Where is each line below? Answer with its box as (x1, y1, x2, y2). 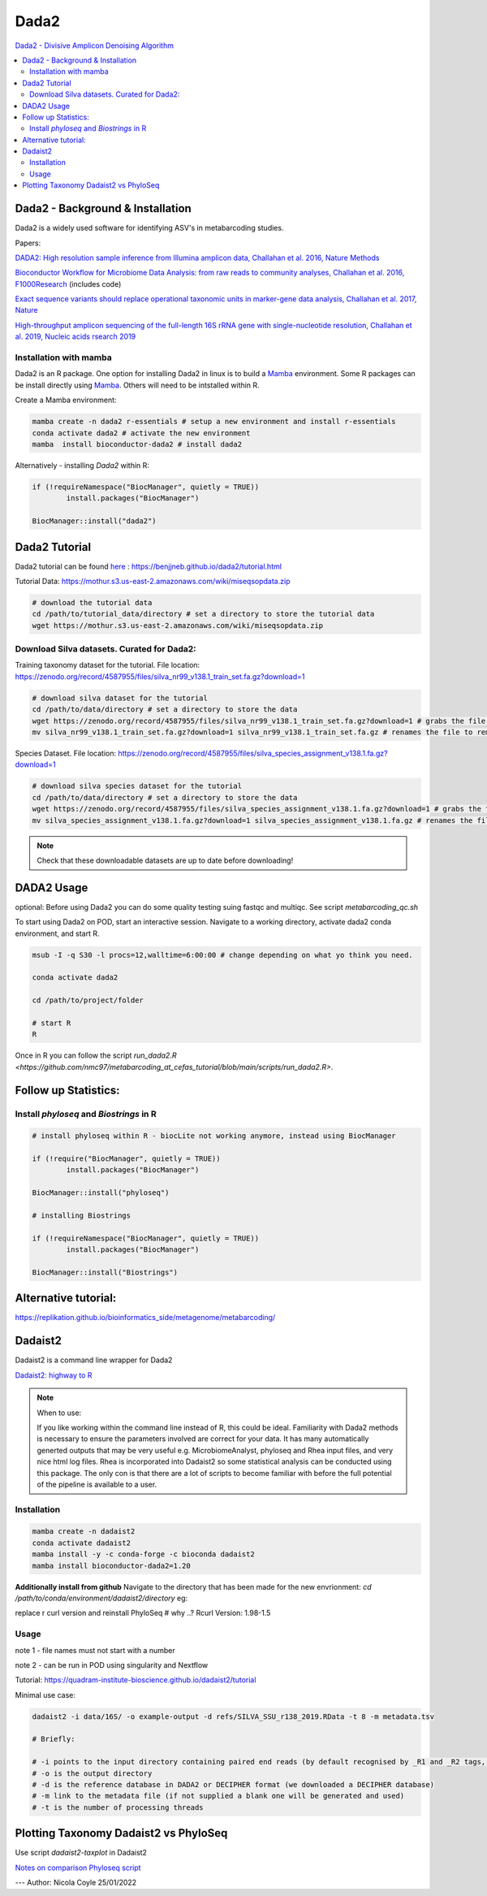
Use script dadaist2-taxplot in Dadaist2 (15, 1848, 148, 1858)
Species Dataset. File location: (15, 748, 117, 759)
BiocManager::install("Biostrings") (32, 1267, 179, 1277)
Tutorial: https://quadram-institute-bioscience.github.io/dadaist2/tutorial (15, 1675, 256, 1685)
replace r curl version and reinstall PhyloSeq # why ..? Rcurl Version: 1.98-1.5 (15, 1608, 271, 1618)
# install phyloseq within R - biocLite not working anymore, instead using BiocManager (32, 1132, 397, 1141)
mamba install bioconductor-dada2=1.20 (32, 1561, 191, 1570)
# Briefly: (32, 1734, 75, 1744)
